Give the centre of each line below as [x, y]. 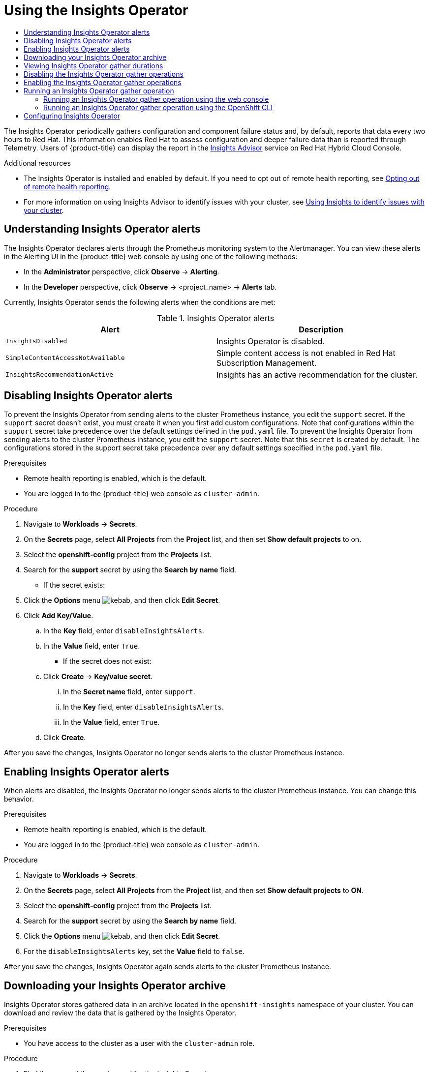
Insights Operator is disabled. [271, 341]
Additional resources [37, 163]
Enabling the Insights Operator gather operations [103, 82]
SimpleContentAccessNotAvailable [65, 358]
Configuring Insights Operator [72, 116]
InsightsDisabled [36, 341]
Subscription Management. [267, 363]
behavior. [19, 799]
